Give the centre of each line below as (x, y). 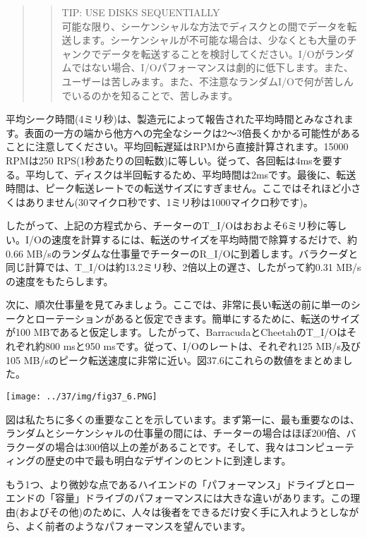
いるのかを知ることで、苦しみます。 (155, 95)
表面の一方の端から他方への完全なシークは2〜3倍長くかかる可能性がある (192, 132)
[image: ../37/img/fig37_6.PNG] (82, 396)
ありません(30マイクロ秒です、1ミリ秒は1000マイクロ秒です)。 (169, 201)
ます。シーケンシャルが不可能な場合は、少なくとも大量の (214, 40)
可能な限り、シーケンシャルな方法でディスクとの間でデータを (204, 26)
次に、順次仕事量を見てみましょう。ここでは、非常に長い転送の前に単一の (178, 304)
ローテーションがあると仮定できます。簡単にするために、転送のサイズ (197, 318)
